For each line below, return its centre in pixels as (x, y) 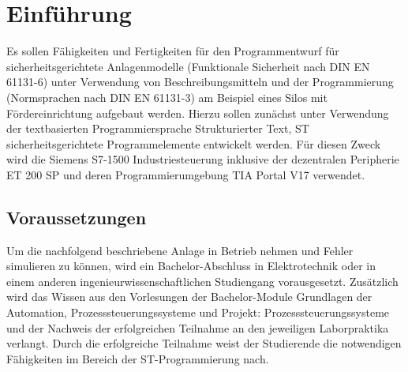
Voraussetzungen (77, 217)
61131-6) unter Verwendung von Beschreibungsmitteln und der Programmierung (200, 82)
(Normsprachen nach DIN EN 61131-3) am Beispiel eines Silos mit (167, 97)
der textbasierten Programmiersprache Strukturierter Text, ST (158, 128)
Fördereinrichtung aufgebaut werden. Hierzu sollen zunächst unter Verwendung (198, 113)
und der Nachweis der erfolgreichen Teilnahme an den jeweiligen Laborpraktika (198, 327)
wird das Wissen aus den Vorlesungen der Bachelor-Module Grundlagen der (189, 297)
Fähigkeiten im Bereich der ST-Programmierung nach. (138, 358)
